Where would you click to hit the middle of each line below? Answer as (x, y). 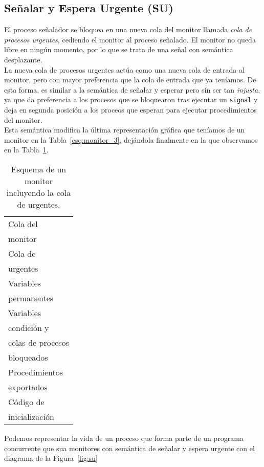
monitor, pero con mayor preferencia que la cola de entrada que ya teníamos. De (130, 80)
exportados (28, 387)
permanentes (31, 298)
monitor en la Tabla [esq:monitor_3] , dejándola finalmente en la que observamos (131, 139)
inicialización (31, 416)
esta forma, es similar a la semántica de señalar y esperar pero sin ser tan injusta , (132, 89)
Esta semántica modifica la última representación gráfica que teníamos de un (125, 130)
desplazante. (23, 59)
